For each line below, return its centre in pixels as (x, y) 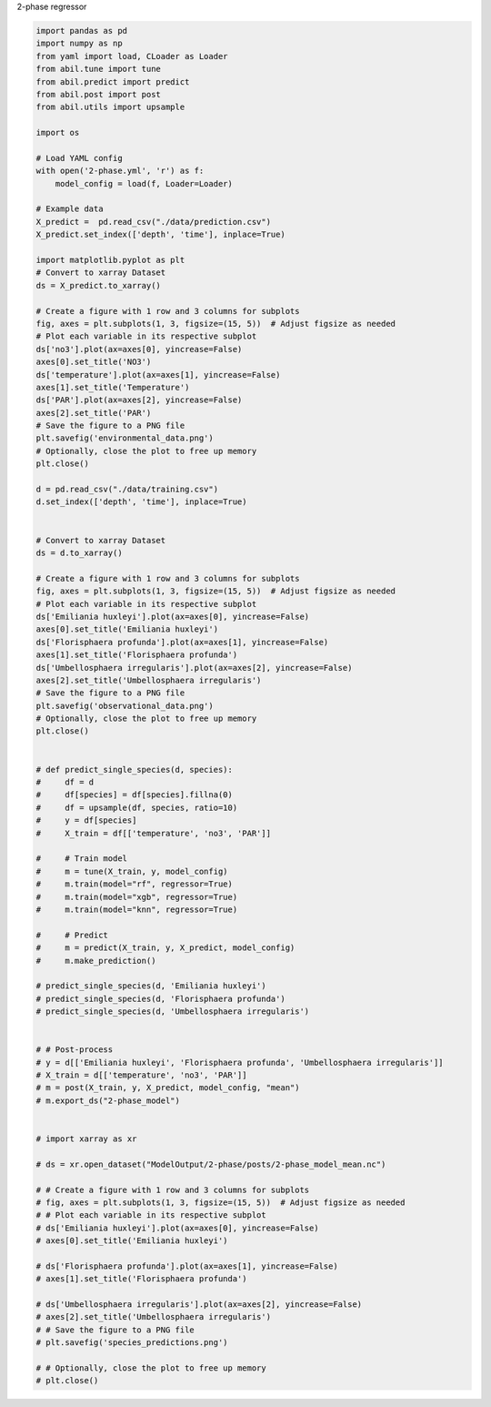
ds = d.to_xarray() (79, 553)
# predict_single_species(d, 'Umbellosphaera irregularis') (173, 1012)
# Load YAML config (79, 158)
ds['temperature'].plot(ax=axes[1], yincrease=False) (158, 375)
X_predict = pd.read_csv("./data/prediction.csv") (154, 222)
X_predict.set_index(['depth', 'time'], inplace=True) (160, 235)
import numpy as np (79, 44)
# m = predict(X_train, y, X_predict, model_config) (165, 948)
